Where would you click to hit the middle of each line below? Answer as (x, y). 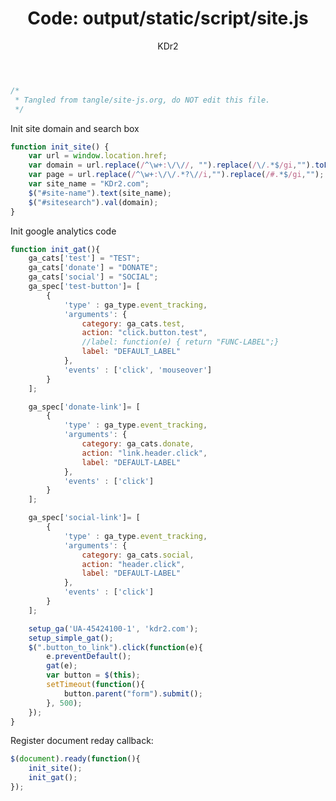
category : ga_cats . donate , (138, 444)
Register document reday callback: (82, 741)
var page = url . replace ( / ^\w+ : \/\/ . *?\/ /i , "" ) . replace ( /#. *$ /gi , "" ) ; (176, 175)
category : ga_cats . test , (133, 323)
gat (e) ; (62, 666)
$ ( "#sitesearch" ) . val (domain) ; (93, 202)
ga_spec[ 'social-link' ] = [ (84, 518)
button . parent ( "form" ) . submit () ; (133, 693)
